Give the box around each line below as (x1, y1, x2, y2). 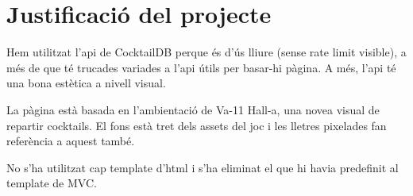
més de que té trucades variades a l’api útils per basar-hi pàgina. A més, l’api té (6, 59, 396, 75)
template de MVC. (6, 175, 97, 191)
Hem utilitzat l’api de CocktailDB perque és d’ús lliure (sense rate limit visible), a (6, 44, 407, 60)
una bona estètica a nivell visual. (6, 75, 166, 91)
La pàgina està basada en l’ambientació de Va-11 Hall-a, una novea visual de (6, 101, 380, 117)
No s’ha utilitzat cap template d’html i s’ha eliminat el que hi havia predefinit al (6, 159, 399, 175)
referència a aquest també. (6, 133, 135, 149)
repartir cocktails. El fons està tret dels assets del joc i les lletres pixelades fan (6, 117, 387, 133)
